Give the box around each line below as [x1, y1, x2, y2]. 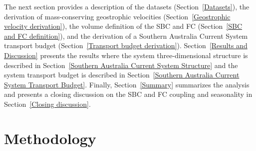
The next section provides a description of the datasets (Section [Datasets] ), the [4, 1, 250, 11]
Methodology [4, 128, 96, 148]
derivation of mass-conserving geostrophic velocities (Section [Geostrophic [4, 11, 231, 21]
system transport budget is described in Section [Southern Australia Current [4, 70, 240, 80]
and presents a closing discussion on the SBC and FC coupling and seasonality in [4, 89, 253, 99]
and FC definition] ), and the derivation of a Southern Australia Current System [4, 30, 248, 41]
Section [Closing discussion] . [4, 98, 91, 109]
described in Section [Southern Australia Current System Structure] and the [4, 60, 238, 70]
